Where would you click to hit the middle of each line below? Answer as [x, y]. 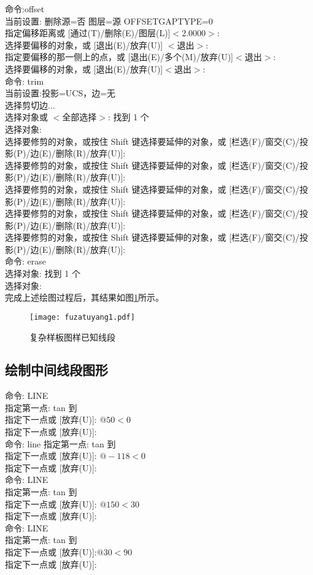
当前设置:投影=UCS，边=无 [60, 93]
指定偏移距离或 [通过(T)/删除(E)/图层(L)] [88, 33]
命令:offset [25, 9]
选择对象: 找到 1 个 [43, 273]
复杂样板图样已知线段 [72, 337]
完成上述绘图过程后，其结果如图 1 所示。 [84, 297]
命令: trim [25, 81]
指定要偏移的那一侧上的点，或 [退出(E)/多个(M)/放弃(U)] [119, 57]
